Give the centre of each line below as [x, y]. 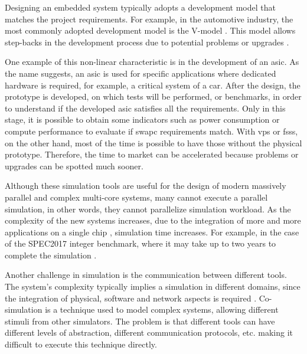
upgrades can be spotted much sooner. [74, 165]
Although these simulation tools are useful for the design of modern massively [146, 186]
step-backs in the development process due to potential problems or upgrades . [147, 42]
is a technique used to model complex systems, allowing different [162, 309]
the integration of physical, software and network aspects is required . [131, 298]
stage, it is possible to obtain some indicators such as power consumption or [142, 119]
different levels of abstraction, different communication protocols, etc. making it [149, 332]
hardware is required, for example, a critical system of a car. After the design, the [153, 85]
